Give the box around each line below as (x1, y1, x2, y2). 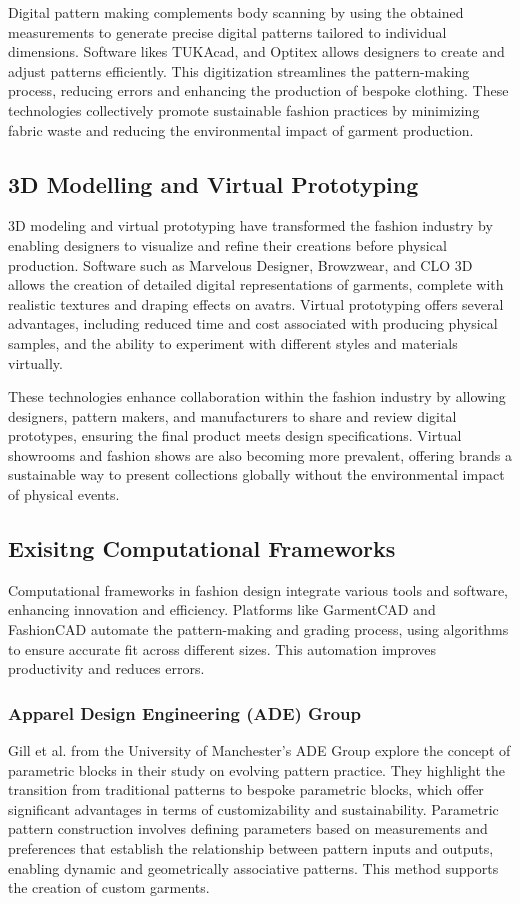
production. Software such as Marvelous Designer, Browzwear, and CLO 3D (8, 254, 473, 275)
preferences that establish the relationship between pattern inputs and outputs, (8, 838, 494, 859)
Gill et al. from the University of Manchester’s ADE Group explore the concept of (8, 740, 511, 761)
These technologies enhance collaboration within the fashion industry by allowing (8, 386, 506, 407)
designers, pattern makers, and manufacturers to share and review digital (8, 405, 457, 426)
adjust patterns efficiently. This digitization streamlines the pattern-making (8, 60, 470, 81)
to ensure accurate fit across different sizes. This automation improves (8, 638, 437, 659)
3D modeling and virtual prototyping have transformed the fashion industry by (8, 215, 493, 236)
